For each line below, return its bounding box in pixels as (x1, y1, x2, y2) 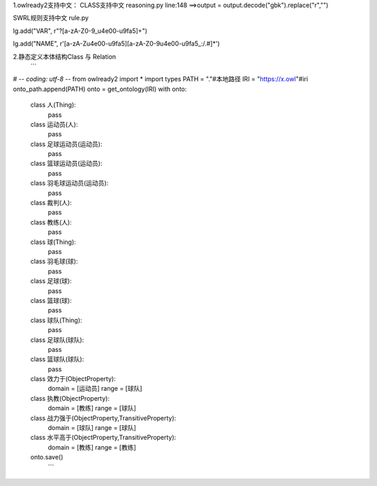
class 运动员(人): (30, 120, 78, 129)
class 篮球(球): (30, 296, 73, 304)
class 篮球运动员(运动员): (30, 159, 103, 168)
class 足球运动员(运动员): (30, 140, 103, 148)
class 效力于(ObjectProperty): (30, 375, 116, 383)
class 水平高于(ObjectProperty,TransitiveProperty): (30, 434, 177, 442)
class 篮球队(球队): (30, 355, 84, 364)
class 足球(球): (30, 277, 73, 285)
